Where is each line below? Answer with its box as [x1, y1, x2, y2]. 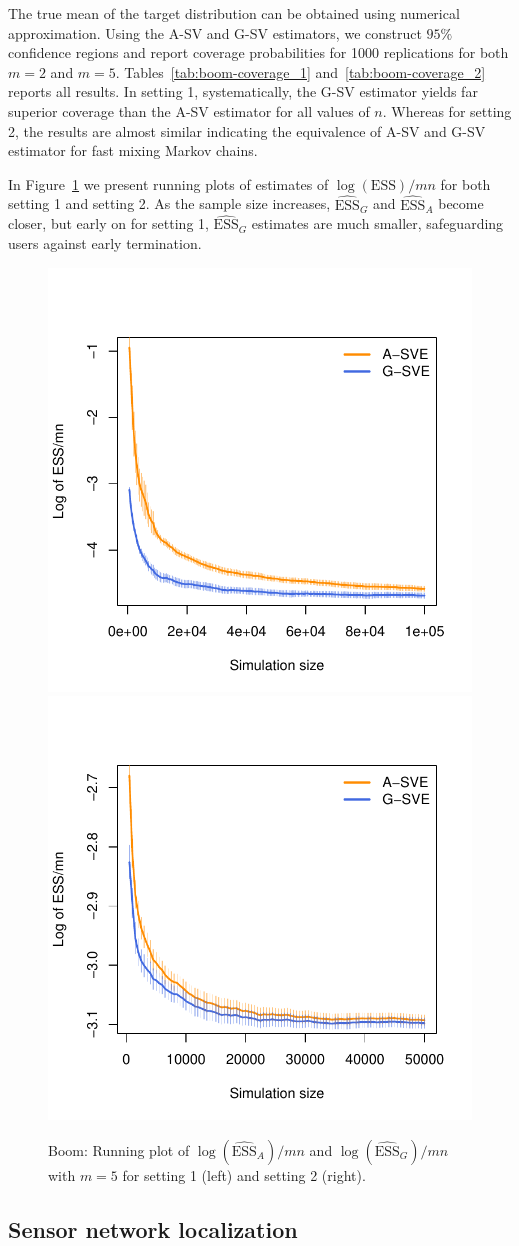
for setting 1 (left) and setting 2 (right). [122, 1164, 366, 1185]
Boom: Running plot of [48, 1139, 190, 1160]
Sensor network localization [8, 1213, 298, 1244]
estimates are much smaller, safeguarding [251, 213, 504, 234]
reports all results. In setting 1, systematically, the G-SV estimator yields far [8, 81, 478, 102]
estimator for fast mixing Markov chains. [8, 140, 258, 161]
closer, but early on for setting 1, [8, 213, 209, 234]
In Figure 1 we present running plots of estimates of [8, 173, 329, 194]
